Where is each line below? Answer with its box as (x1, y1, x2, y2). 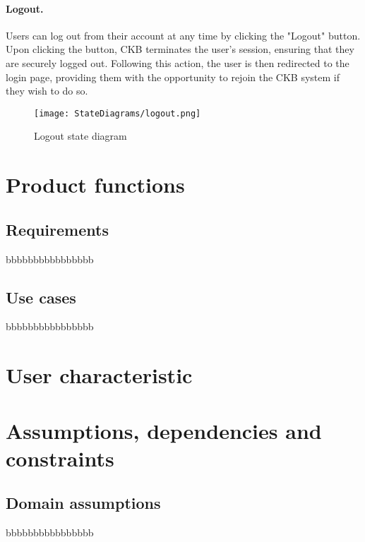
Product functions (6, 170, 185, 199)
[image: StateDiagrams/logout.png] (34, 108, 201, 119)
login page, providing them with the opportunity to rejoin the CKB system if (6, 69, 340, 84)
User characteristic (6, 361, 193, 390)
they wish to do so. (6, 83, 88, 98)
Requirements (6, 218, 109, 240)
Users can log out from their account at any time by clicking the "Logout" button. (6, 28, 361, 42)
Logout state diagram (34, 128, 127, 143)
